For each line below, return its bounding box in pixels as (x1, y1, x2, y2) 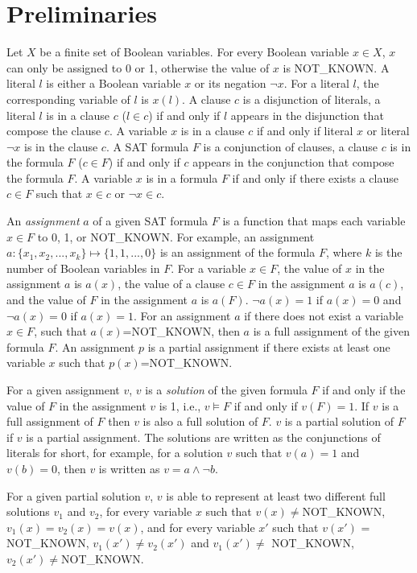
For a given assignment (6, 381, 120, 398)
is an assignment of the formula (159, 244, 316, 261)
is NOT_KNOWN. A (283, 59, 390, 76)
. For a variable (171, 259, 246, 276)
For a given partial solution (6, 487, 141, 504)
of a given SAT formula (93, 212, 208, 229)
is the (374, 244, 403, 261)
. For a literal (283, 75, 349, 92)
